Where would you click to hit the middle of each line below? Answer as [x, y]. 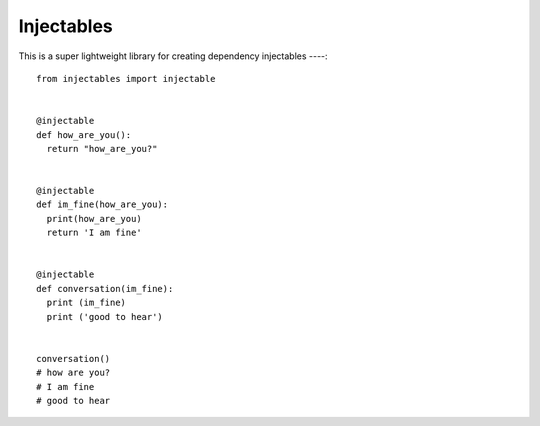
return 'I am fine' [94, 233]
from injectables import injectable [126, 78]
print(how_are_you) [94, 218]
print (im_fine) [86, 303]
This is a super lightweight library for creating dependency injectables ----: [173, 56]
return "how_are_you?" [102, 148]
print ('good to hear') [105, 316]
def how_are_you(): [84, 134]
